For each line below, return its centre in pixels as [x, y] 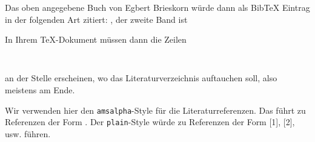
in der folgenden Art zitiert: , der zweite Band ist [96, 19]
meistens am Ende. [40, 90]
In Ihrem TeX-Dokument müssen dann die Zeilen [96, 39]
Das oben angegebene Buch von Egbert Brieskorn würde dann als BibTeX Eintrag [157, 7]
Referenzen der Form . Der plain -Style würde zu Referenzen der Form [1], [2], [150, 122]
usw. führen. [28, 133]
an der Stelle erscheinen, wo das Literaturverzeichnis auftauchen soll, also [141, 78]
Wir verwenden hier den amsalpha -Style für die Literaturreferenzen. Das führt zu [155, 110]
